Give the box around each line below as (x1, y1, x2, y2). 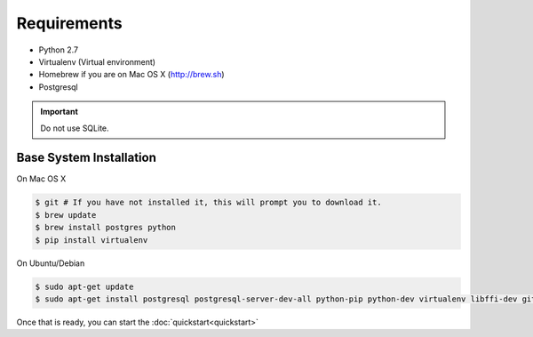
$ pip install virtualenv (35, 235, 148, 245)
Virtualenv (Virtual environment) (38, 56, 155, 67)
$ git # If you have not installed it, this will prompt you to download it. (35, 197, 382, 208)
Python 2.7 (38, 44, 79, 55)
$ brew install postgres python (35, 222, 177, 233)
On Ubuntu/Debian (16, 258, 85, 269)
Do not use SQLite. (40, 123, 110, 133)
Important (40, 107, 79, 117)
